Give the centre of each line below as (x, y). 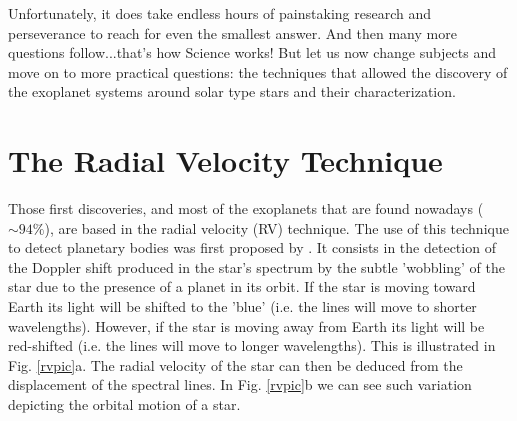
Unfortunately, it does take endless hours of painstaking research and (219, 13)
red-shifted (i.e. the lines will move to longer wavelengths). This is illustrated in (252, 345)
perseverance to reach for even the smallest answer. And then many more (232, 32)
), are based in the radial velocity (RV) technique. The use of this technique (276, 227)
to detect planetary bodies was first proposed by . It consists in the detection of (252, 247)
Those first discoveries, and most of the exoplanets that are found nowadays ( (246, 208)
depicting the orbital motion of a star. (124, 404)
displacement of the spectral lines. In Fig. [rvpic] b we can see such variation (240, 384)
